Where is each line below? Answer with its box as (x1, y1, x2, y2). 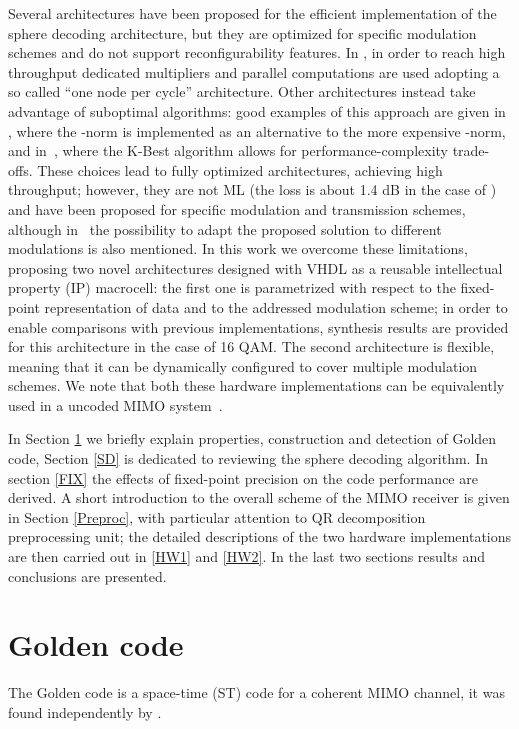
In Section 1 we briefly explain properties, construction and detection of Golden (8, 428, 497, 449)
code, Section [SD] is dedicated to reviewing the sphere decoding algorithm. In (8, 448, 488, 469)
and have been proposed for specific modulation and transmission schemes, (8, 198, 466, 219)
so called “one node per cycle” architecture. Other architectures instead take (8, 81, 476, 102)
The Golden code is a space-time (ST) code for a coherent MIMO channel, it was (8, 682, 505, 703)
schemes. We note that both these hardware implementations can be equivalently (8, 375, 505, 396)
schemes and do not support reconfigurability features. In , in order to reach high (8, 42, 506, 63)
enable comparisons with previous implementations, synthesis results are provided (8, 316, 509, 337)
